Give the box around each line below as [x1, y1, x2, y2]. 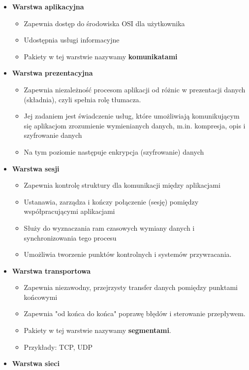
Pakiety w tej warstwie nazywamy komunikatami [24, 51, 178, 61]
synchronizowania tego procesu [24, 232, 117, 243]
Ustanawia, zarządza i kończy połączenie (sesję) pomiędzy [24, 196, 199, 206]
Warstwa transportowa [12, 265, 91, 276]
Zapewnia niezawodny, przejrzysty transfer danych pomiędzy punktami [24, 282, 238, 292]
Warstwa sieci [12, 358, 60, 369]
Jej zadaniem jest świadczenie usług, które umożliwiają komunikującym [24, 111, 240, 121]
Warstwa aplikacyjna [12, 1, 84, 11]
